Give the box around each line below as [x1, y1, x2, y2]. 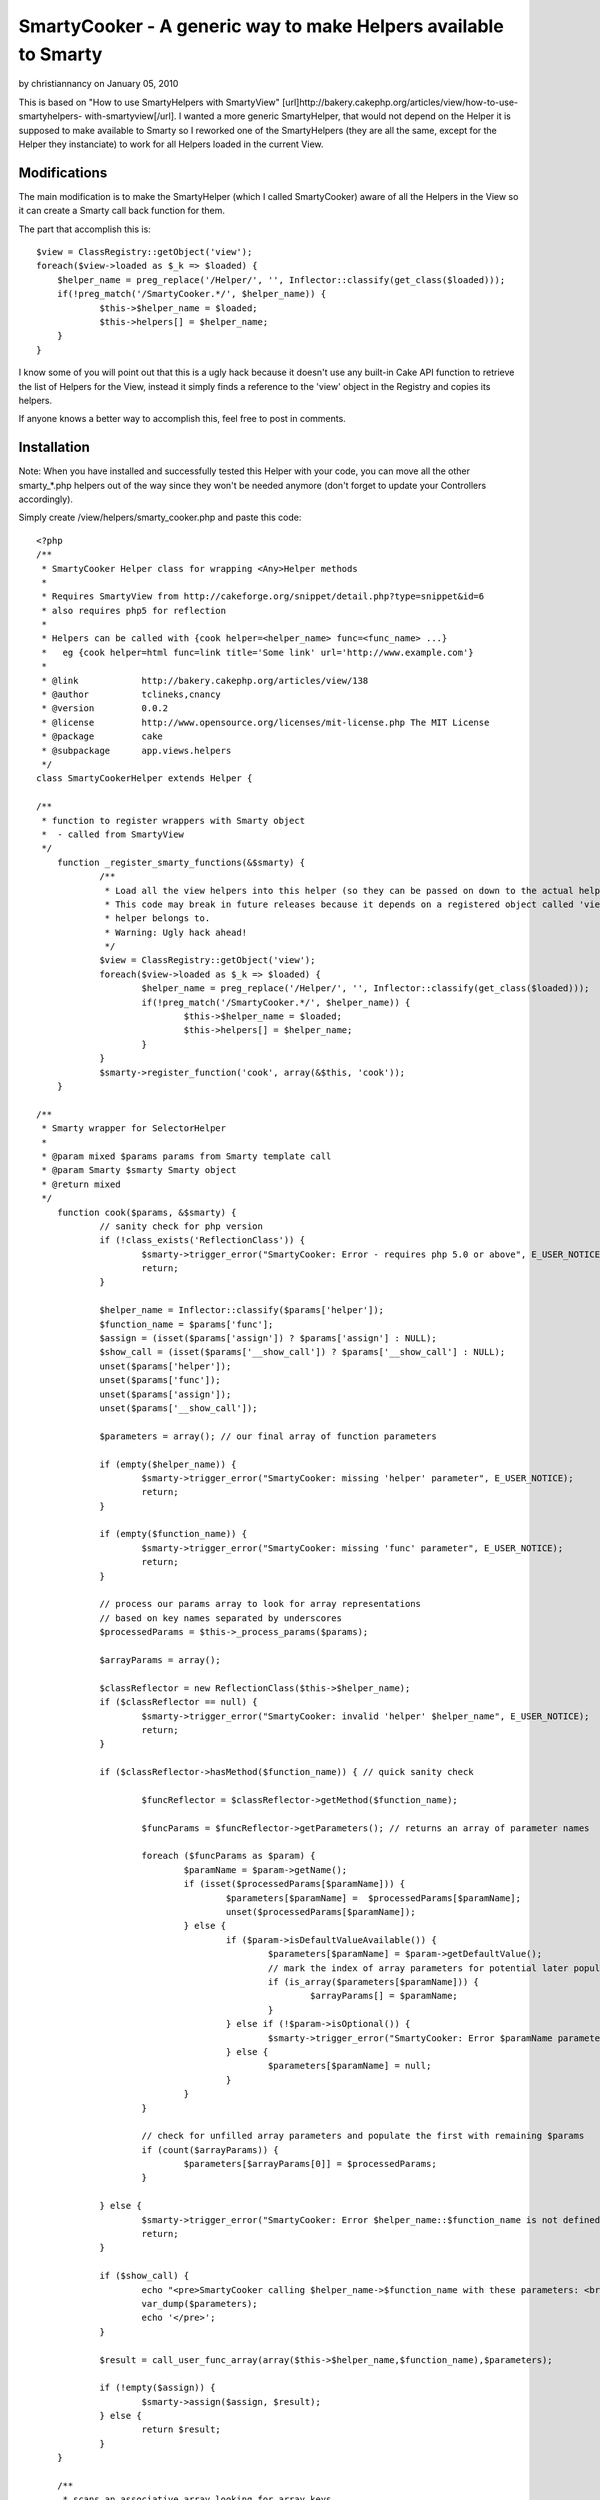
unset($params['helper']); [99, 1360, 232, 1372]
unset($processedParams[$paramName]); [225, 1906, 416, 1918]
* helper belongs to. [104, 913, 211, 924]
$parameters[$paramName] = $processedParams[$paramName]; [225, 1892, 522, 1904]
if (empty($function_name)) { [99, 1528, 248, 1540]
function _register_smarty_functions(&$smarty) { [56, 856, 305, 868]
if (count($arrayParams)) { [141, 2144, 279, 2155]
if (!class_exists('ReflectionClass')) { [99, 1235, 305, 1246]
